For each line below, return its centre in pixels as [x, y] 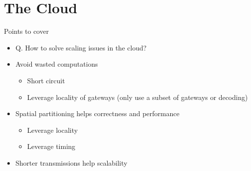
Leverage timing [51, 146]
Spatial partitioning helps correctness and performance [97, 113]
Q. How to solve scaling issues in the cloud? [81, 47]
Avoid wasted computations [57, 64]
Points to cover [26, 31]
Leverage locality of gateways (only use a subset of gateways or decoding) [137, 97]
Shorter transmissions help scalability [71, 162]
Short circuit [46, 80]
